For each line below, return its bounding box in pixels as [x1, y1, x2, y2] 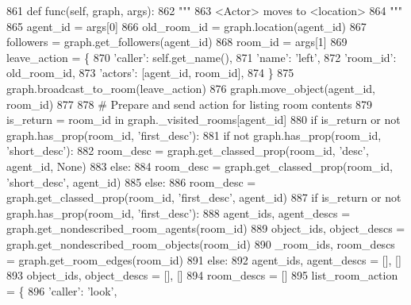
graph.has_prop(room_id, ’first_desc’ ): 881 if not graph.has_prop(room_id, [6, 126, 382, 143]
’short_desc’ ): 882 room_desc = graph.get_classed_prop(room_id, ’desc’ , [6, 142, 369, 159]
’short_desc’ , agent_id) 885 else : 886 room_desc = [6, 173, 256, 190]
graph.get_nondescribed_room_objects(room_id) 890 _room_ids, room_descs [6, 235, 395, 252]
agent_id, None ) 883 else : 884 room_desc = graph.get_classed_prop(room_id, [6, 157, 393, 174]
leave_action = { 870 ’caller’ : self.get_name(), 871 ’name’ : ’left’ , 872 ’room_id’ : [6, 48, 397, 65]
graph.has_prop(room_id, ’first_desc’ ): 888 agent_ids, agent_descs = [6, 204, 351, 221]
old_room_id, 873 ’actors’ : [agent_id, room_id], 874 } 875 [6, 64, 294, 81]
